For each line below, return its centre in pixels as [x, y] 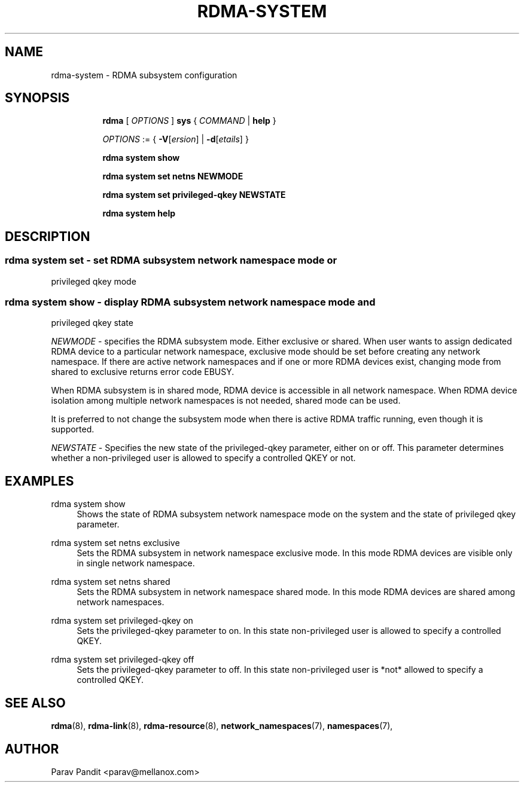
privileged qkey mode [94, 281]
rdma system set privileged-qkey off [123, 660]
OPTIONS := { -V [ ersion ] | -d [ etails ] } [176, 139]
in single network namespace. [136, 563]
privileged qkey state [92, 323]
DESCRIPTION [48, 236]
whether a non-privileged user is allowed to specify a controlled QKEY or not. [203, 458]
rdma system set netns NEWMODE [173, 176]
